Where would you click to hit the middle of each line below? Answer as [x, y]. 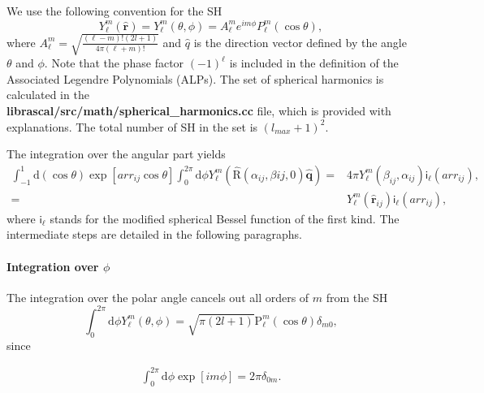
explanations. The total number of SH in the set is [132, 126]
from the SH [357, 297]
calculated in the [48, 95]
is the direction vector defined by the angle [300, 42]
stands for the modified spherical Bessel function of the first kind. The [225, 218]
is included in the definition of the [314, 63]
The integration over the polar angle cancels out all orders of [158, 297]
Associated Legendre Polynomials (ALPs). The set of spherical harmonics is [195, 78]
